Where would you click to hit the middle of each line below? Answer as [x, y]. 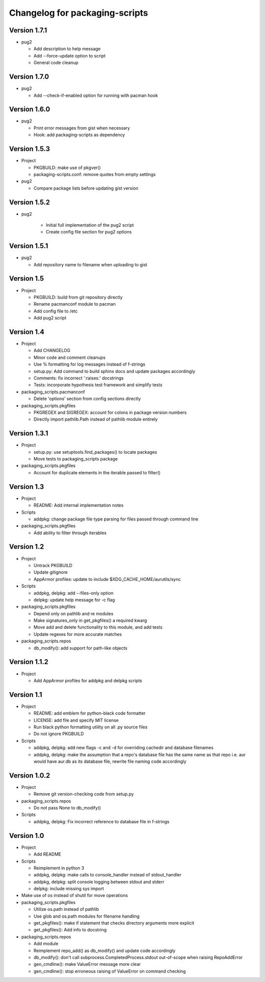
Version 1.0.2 [30, 775]
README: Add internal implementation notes [79, 505]
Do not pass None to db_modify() [67, 808]
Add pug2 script [50, 318]
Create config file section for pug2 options [89, 232]
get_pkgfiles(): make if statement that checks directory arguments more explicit [114, 923]
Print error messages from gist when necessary [82, 128]
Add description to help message [67, 49]
